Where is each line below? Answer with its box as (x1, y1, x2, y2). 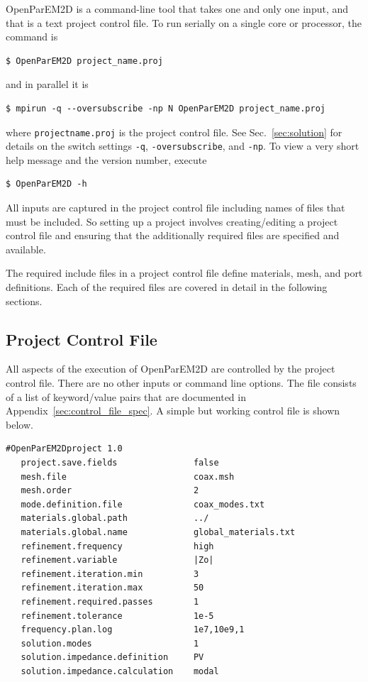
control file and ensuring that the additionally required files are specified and (6, 228, 340, 243)
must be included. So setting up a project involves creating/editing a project (6, 214, 338, 229)
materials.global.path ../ (21, 513, 209, 524)
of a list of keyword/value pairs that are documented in (6, 389, 246, 404)
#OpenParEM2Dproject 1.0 (6, 444, 123, 454)
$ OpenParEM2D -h (6, 179, 87, 189)
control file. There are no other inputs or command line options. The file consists (6, 375, 357, 390)
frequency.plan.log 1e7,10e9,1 (21, 625, 245, 635)
